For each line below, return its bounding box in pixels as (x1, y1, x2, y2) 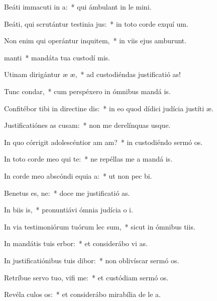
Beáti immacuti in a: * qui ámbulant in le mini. (4, 2, 152, 12)
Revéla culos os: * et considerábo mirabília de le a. (4, 289, 161, 299)
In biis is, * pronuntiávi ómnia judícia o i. (4, 204, 133, 215)
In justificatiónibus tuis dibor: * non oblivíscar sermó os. (4, 255, 179, 265)
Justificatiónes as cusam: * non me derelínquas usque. (4, 120, 171, 130)
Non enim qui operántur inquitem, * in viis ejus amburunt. (4, 35, 187, 46)
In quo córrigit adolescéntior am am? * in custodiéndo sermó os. (4, 136, 203, 147)
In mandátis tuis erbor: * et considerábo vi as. (4, 238, 148, 249)
